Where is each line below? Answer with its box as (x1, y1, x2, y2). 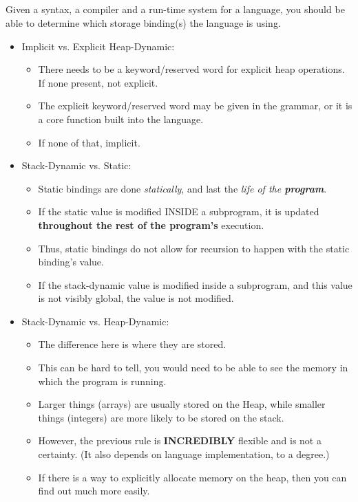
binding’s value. (38, 254, 104, 269)
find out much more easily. (38, 483, 150, 498)
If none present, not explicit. (38, 75, 158, 89)
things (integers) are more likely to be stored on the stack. (38, 410, 284, 424)
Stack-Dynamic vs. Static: (21, 158, 131, 173)
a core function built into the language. (38, 111, 204, 126)
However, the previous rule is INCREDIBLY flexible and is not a (38, 433, 322, 448)
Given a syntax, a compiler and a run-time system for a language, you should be (6, 2, 345, 17)
